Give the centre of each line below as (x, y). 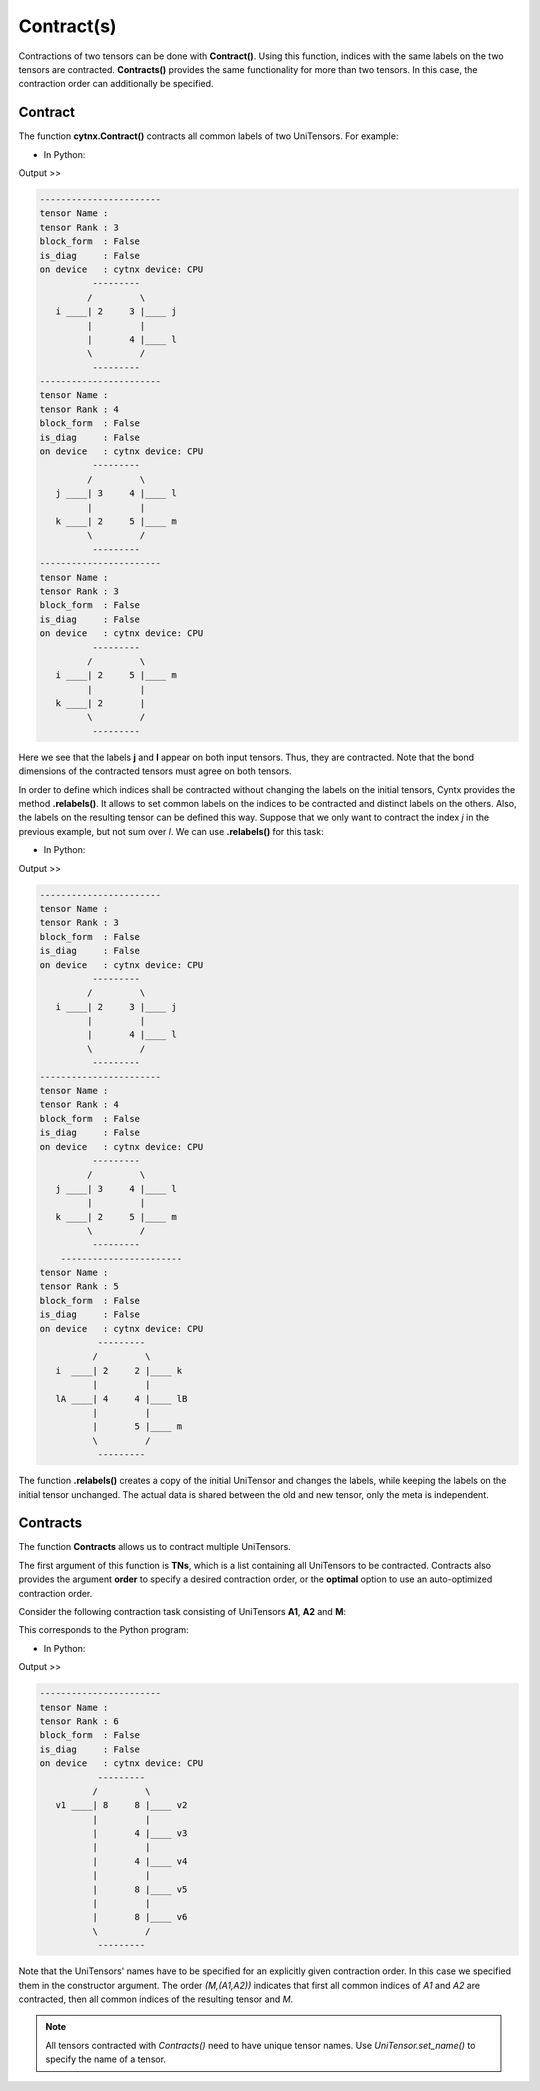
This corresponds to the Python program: (103, 1630)
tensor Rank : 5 (79, 1286)
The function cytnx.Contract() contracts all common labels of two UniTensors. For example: (208, 136)
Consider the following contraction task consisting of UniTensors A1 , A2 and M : (182, 1612)
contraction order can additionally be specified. (116, 84)
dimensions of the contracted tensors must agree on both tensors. (155, 771)
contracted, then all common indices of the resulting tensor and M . (156, 1999)
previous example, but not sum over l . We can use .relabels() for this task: (171, 831)
